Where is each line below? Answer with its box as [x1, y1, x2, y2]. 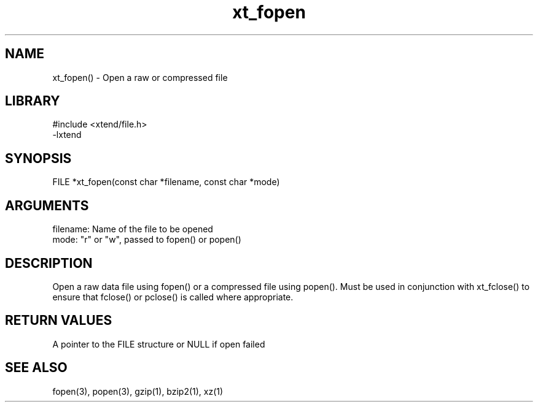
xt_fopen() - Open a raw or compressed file [52, 72, 228, 83]
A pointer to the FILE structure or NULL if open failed [52, 338, 265, 349]
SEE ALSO [5, 360, 68, 376]
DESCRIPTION [5, 255, 93, 271]
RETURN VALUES [5, 313, 112, 329]
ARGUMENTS [5, 197, 89, 213]
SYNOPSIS [5, 150, 72, 166]
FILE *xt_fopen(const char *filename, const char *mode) [52, 177, 280, 188]
